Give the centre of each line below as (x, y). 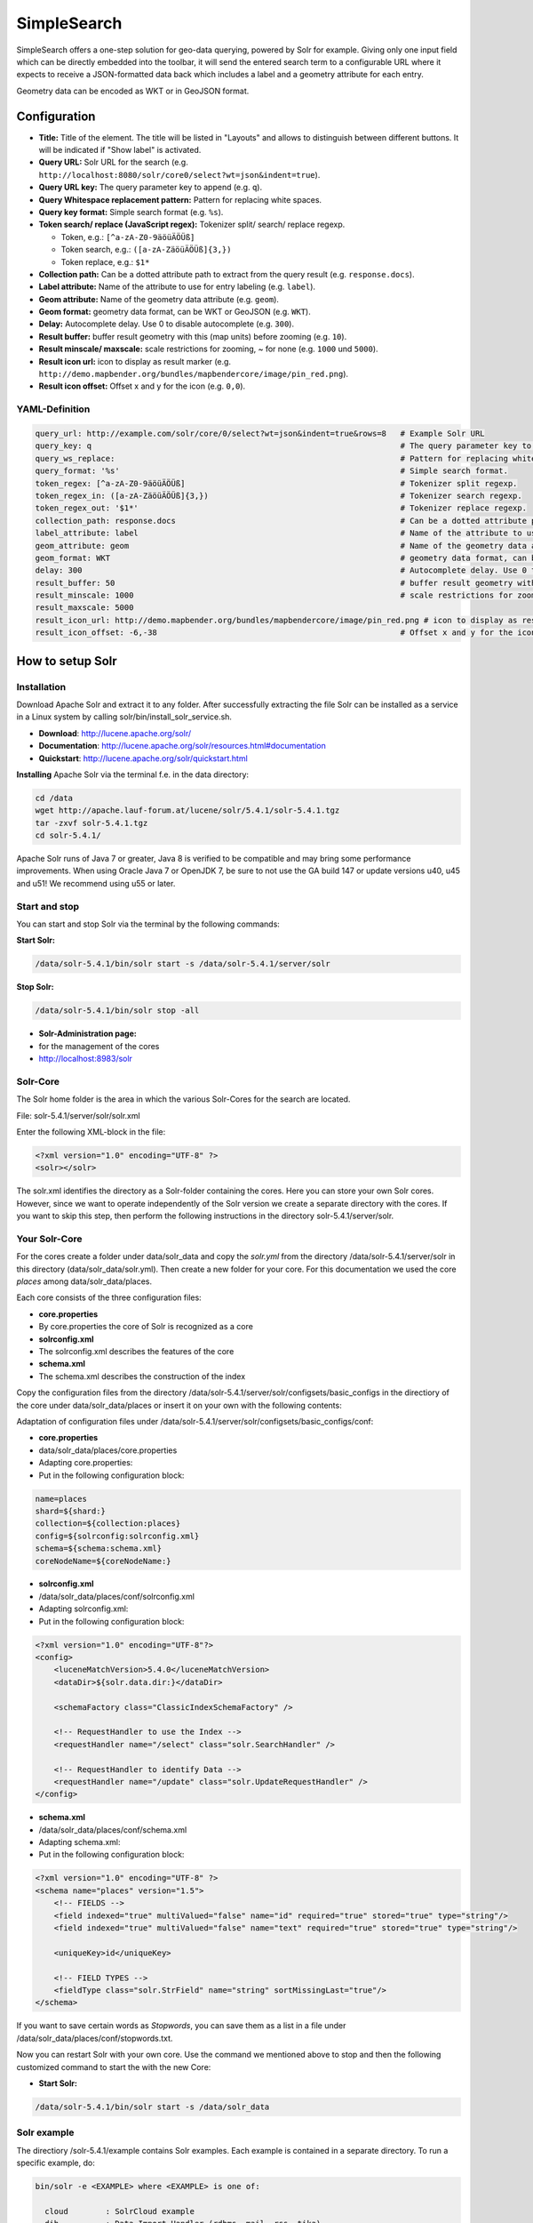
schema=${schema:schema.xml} (99, 1549)
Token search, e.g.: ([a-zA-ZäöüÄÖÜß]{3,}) (146, 250)
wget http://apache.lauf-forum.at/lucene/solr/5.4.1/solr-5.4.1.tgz (187, 811)
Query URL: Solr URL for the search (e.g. (113, 162)
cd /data (54, 798)
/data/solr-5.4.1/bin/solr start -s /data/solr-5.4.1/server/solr (183, 964)
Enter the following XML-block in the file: (91, 1132)
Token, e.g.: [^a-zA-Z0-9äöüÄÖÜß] (128, 237)
